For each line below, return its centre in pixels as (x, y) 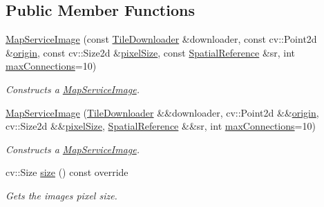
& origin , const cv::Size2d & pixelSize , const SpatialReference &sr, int (151, 52)
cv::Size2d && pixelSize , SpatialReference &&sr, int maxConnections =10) (161, 126)
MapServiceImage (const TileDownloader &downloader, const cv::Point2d (161, 39)
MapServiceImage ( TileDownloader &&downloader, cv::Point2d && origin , (162, 112)
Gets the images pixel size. (61, 195)
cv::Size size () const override (67, 172)
